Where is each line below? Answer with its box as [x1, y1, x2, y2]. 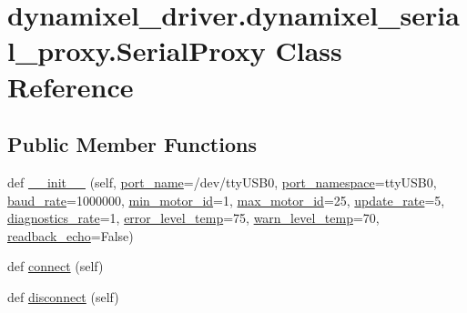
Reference [7, 67, 134, 105]
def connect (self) [7, 257, 104, 276]
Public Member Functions [7, 130, 257, 158]
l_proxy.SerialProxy [7, 32, 266, 69]
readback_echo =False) [7, 226, 134, 245]
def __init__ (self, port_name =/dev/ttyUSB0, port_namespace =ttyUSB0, [7, 172, 437, 191]
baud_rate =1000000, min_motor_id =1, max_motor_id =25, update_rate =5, [7, 190, 445, 209]
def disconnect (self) [7, 287, 119, 306]
